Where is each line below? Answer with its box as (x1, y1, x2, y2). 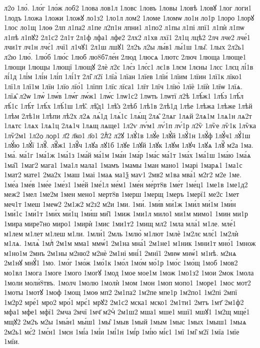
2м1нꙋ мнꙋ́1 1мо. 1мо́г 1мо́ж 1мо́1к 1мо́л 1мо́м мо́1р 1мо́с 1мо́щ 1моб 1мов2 (4, 257, 238, 268)
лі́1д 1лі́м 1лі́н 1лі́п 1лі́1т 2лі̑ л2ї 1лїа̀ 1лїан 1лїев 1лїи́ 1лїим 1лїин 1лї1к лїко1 (4, 71, 242, 82)
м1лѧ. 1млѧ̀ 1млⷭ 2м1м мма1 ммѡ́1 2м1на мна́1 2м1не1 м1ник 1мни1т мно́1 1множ (4, 238, 256, 248)
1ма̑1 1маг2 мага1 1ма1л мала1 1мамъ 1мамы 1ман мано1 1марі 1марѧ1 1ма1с (4, 159, 242, 170)
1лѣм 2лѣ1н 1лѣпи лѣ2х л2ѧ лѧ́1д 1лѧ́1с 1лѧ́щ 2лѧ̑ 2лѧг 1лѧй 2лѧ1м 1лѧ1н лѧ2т (4, 110, 252, 121)
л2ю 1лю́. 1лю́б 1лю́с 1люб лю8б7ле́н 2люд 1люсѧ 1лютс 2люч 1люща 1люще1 (4, 51, 246, 62)
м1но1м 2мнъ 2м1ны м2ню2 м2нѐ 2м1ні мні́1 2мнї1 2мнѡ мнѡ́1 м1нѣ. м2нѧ (4, 247, 236, 258)
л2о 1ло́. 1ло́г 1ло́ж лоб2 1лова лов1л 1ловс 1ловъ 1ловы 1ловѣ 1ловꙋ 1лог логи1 (4, 3, 252, 13)
